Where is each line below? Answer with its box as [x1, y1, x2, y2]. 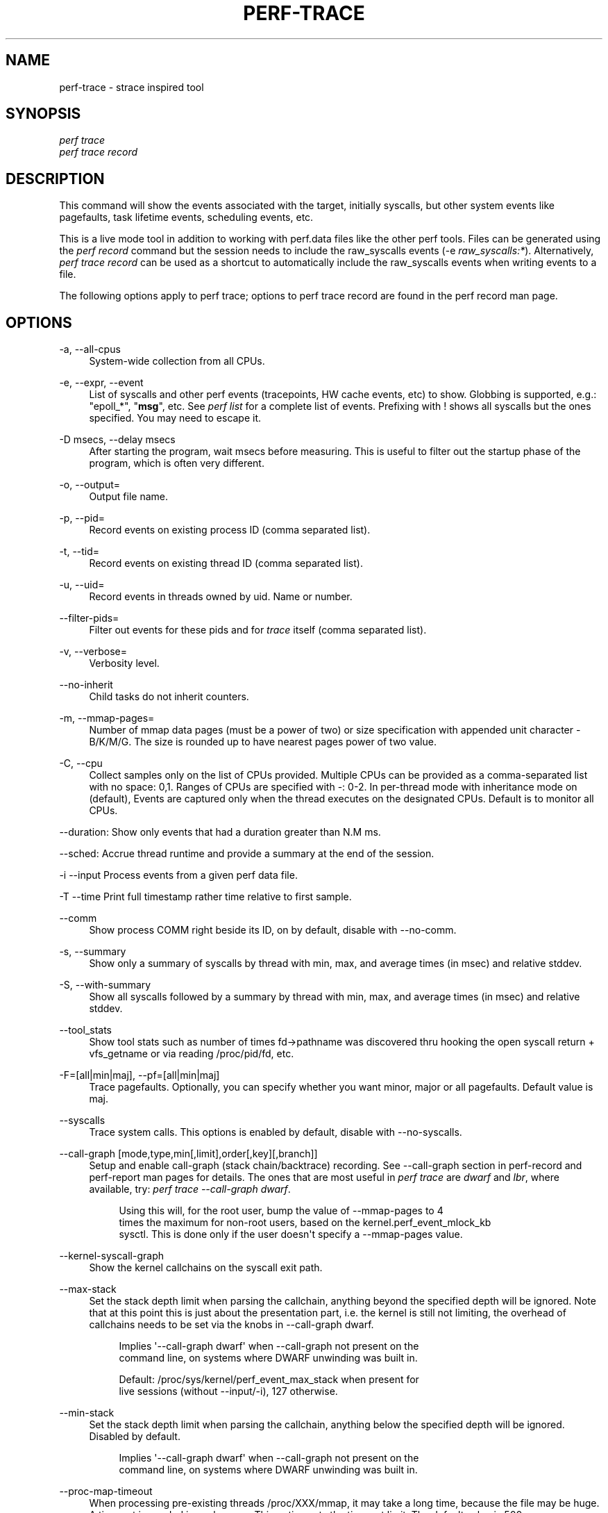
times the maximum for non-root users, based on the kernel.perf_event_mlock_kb [119, 1216, 491, 1229]
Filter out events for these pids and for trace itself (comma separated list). [89, 624, 427, 636]
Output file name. [89, 490, 168, 503]
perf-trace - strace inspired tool [59, 81, 204, 93]
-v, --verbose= [59, 645, 127, 658]
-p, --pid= [59, 512, 105, 524]
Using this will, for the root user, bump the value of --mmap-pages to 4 [119, 1205, 444, 1217]
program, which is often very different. [89, 457, 264, 470]
